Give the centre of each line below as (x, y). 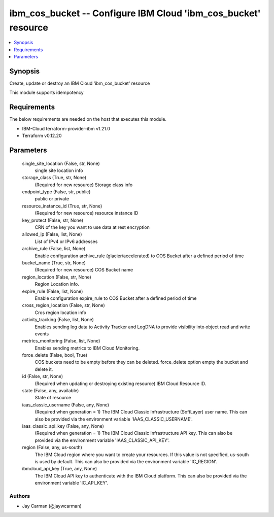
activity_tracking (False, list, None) (58, 320)
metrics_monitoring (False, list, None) (61, 341)
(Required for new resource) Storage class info (84, 185)
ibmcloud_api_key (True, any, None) (60, 469)
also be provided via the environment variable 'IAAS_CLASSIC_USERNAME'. (114, 419)
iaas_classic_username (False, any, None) (65, 405)
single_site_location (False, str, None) (61, 163)
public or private (52, 199)
